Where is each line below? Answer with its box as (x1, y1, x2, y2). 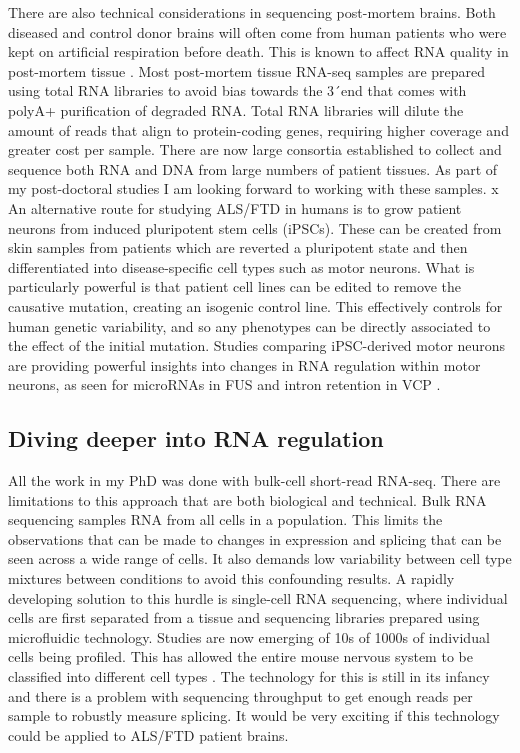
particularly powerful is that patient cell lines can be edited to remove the (8, 276, 461, 297)
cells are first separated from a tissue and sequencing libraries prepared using (8, 607, 480, 628)
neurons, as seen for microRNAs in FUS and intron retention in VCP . (8, 374, 441, 395)
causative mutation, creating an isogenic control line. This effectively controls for (8, 295, 503, 316)
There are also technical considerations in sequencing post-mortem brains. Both (8, 2, 496, 22)
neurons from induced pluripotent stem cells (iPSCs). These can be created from (8, 217, 502, 238)
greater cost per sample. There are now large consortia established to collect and (8, 139, 502, 160)
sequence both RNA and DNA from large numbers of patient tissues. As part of (8, 158, 498, 179)
